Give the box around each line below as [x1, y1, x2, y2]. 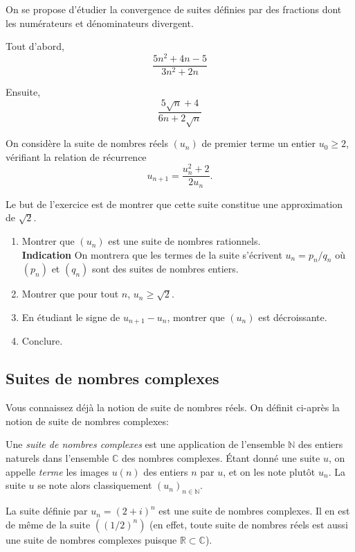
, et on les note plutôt [223, 464, 316, 478]
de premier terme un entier [201, 136, 316, 150]
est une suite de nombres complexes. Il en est [158, 503, 350, 518]
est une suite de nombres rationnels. [108, 234, 261, 248]
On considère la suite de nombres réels [6, 136, 168, 150]
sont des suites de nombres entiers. [92, 261, 239, 276]
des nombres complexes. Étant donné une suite [121, 451, 320, 465]
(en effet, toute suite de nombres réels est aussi [149, 517, 348, 531]
